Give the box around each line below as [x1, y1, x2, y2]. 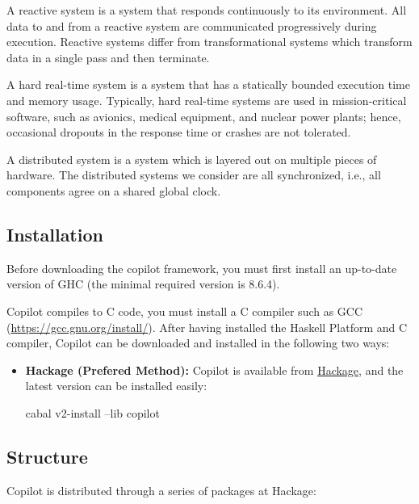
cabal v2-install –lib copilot [25, 404, 160, 421]
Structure [6, 443, 88, 468]
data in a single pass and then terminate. [6, 48, 210, 65]
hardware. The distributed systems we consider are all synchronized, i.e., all [6, 166, 381, 183]
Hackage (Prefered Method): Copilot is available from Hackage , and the [25, 361, 404, 378]
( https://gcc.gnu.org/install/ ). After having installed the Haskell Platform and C [6, 318, 408, 335]
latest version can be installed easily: [25, 377, 207, 394]
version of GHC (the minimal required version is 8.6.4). [6, 275, 280, 292]
